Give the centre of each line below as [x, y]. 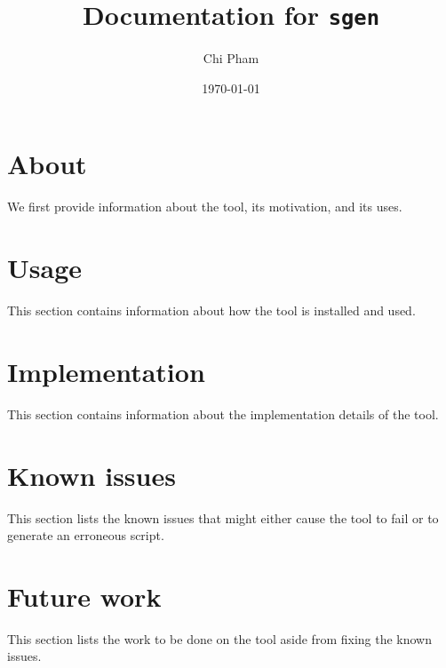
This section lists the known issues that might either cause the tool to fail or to [223, 517]
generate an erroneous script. [86, 535]
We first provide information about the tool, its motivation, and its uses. [205, 207]
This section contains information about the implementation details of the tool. [223, 414]
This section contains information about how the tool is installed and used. [211, 310]
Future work [84, 596]
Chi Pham [231, 58]
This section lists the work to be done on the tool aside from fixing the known [220, 638]
